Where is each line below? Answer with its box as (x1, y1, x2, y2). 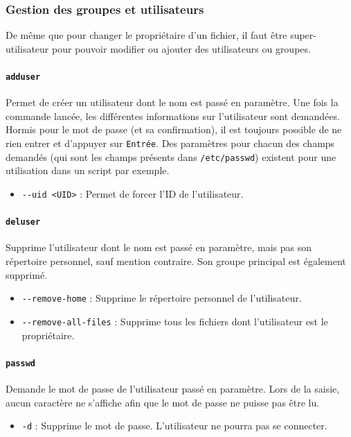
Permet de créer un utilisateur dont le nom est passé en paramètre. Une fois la (6, 95, 339, 110)
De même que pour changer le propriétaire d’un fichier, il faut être (6, 28, 287, 42)
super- (290, 28, 316, 42)
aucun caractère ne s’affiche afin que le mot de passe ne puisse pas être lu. (6, 395, 320, 409)
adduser (6, 72, 41, 82)
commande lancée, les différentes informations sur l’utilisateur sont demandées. (6, 108, 340, 123)
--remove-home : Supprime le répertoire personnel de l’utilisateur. (21, 291, 302, 305)
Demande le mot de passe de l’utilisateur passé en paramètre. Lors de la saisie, (6, 382, 340, 396)
